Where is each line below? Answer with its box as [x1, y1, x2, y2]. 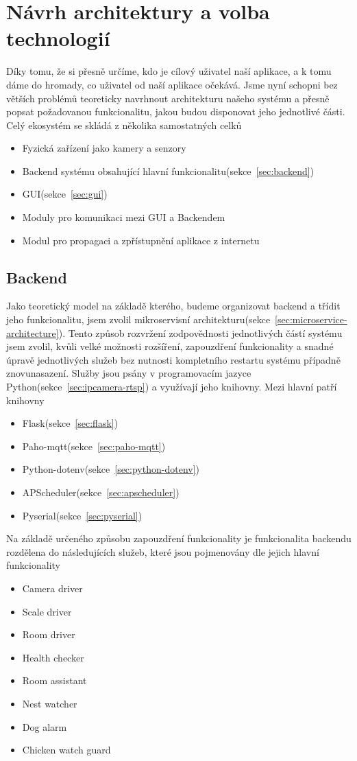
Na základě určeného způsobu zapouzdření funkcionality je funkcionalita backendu [6, 531, 352, 546]
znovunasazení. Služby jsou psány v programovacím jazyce [6, 366, 251, 380]
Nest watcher [22, 696, 77, 710]
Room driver [22, 627, 75, 642]
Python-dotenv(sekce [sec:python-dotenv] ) [22, 462, 200, 476]
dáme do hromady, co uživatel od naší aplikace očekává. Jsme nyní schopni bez [6, 77, 338, 91]
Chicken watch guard [22, 742, 111, 757]
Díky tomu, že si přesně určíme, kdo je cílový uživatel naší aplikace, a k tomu [6, 64, 332, 78]
